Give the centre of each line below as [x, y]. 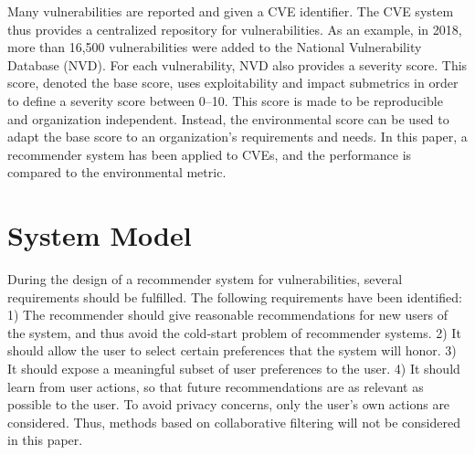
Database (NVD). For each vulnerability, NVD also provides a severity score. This [237, 64]
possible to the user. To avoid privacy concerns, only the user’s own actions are [229, 404]
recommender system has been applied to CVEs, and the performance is [210, 154]
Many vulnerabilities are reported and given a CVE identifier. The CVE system [231, 11]
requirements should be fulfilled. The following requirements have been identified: [235, 296]
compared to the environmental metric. [117, 172]
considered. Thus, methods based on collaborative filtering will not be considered [234, 422]
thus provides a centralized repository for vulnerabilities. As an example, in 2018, [235, 29]
